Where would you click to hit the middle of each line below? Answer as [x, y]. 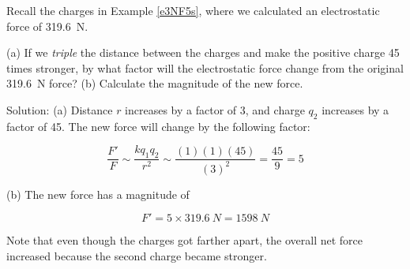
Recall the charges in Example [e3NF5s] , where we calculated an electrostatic [193, 10]
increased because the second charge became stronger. [137, 255]
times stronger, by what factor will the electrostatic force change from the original [205, 67]
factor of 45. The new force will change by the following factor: [158, 126]
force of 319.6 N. [47, 26]
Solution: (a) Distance [60, 109]
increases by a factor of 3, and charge [215, 109]
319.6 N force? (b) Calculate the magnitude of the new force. [155, 83]
